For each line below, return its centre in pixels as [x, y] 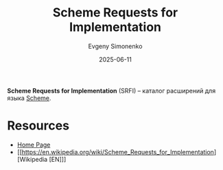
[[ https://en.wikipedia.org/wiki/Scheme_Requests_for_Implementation [116, 151]
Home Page [34, 145]
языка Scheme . [29, 98]
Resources [38, 126]
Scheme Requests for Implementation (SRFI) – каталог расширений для [111, 90]
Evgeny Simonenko [115, 46]
